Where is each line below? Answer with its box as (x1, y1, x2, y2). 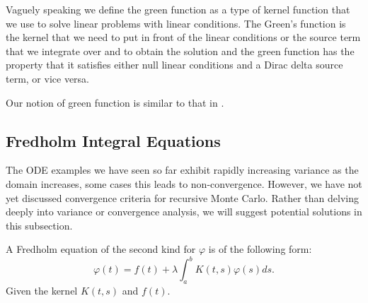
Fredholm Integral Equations (6, 129, 221, 151)
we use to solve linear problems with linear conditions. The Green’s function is (6, 16, 346, 30)
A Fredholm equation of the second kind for (6, 242, 196, 256)
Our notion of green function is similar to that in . (6, 95, 224, 109)
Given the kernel (6, 283, 78, 298)
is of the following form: (208, 242, 312, 256)
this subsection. (6, 218, 73, 232)
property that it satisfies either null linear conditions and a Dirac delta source (6, 57, 343, 72)
